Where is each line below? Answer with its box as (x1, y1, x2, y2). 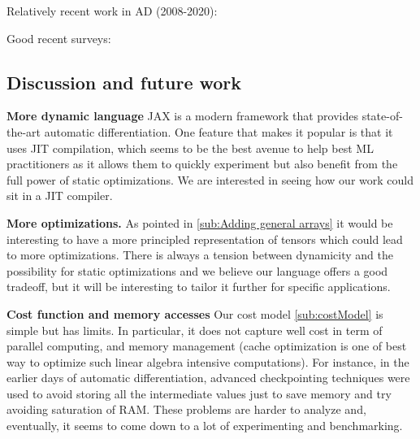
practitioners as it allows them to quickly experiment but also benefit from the (6, 155, 398, 172)
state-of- (362, 107, 403, 124)
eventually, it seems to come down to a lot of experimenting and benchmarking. (6, 417, 403, 434)
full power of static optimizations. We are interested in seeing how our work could (6, 171, 414, 188)
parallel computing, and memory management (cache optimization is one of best (6, 337, 407, 354)
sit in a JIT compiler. (6, 187, 113, 204)
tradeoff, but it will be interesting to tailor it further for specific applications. (6, 278, 391, 295)
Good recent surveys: (6, 29, 111, 46)
